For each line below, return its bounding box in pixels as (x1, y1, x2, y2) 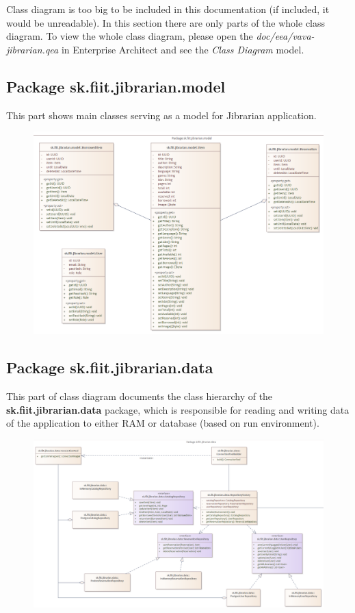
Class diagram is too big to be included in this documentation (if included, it (6, 2, 330, 16)
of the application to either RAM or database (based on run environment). (6, 416, 319, 430)
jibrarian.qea (6, 42, 59, 56)
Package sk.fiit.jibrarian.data (6, 357, 213, 378)
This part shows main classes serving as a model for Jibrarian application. (6, 108, 317, 122)
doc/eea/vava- (256, 29, 315, 43)
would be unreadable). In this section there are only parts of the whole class (6, 15, 326, 29)
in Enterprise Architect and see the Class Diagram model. (61, 42, 304, 56)
